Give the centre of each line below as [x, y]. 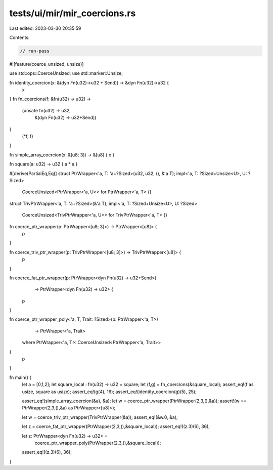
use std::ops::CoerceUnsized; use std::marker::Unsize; [66, 73]
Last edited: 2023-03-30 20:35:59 [45, 28]
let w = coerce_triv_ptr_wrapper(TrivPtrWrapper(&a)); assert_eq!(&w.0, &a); [100, 417]
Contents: [19, 37]
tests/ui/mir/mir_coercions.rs [73, 13]
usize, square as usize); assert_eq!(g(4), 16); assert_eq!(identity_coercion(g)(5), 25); [109, 392]
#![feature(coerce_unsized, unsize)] [47, 64]
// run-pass [35, 51]
